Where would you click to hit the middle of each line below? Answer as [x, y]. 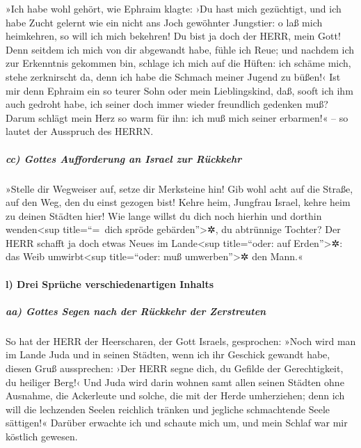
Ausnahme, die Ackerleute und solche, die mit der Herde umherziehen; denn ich [175, 395]
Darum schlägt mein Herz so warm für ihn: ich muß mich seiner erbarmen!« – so [177, 117]
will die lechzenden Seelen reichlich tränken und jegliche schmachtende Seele [168, 409]
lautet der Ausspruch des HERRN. [80, 131]
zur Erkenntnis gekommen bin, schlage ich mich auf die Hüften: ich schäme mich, [178, 63]
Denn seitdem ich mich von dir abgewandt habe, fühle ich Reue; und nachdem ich [180, 49]
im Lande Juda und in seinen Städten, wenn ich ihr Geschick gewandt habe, [168, 354]
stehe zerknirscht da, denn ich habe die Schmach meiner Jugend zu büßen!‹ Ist [173, 76]
